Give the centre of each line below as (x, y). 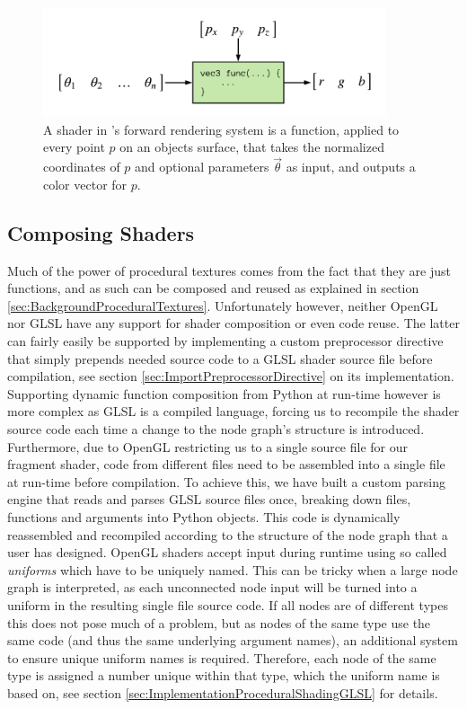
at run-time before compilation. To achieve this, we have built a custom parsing (226, 481)
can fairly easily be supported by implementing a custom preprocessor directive (225, 341)
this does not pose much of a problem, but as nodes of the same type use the (219, 622)
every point (74, 147)
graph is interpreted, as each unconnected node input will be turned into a (212, 587)
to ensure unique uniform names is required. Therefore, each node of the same (222, 657)
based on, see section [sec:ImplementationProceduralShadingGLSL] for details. (223, 692)
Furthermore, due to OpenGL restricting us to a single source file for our (208, 446)
